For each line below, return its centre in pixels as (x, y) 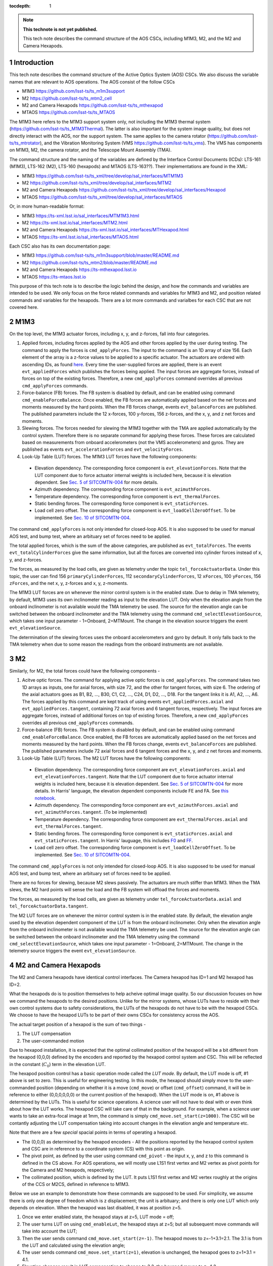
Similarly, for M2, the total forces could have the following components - (85, 671)
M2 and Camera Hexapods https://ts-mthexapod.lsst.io (79, 270)
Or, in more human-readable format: (47, 206)
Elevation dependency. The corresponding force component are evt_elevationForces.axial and (140, 770)
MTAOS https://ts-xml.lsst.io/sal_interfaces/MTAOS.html (80, 237)
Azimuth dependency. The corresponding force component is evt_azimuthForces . (123, 489)
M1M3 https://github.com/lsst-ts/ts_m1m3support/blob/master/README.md (101, 255)
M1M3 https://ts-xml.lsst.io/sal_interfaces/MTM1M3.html (81, 216)
